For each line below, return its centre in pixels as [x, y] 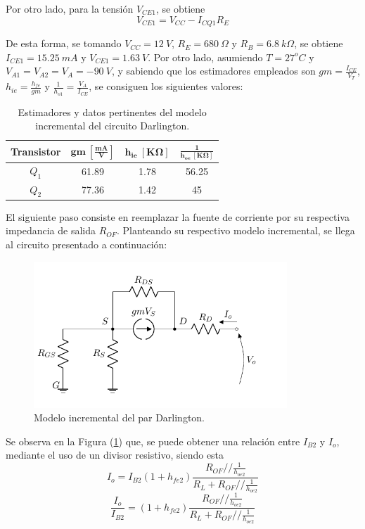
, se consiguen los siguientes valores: [166, 86]
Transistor [36, 151]
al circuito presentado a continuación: [87, 244]
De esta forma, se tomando [64, 43]
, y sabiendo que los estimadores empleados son [213, 71]
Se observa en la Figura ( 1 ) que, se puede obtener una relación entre [153, 441]
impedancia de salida [51, 230]
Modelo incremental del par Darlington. [120, 418]
